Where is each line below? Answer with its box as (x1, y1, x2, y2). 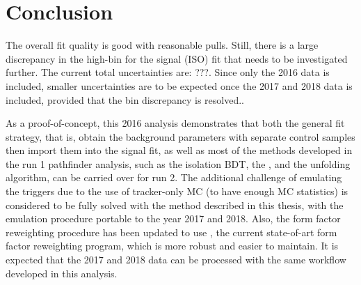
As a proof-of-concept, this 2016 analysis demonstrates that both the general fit (6, 116, 345, 130)
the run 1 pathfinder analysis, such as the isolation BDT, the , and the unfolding (6, 156, 351, 171)
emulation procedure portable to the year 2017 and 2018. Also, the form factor (6, 211, 341, 226)
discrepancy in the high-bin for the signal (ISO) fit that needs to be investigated (6, 51, 348, 66)
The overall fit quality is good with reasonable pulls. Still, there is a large (6, 38, 319, 52)
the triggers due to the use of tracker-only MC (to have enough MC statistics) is (6, 184, 348, 199)
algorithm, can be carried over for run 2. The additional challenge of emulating (6, 170, 342, 185)
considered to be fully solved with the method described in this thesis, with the (6, 197, 344, 212)
